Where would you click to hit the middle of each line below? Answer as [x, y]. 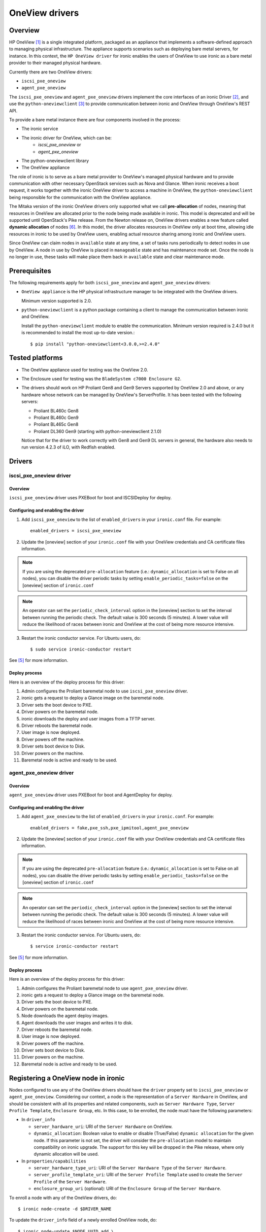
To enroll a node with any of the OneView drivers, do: [63, 1198]
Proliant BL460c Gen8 [56, 411]
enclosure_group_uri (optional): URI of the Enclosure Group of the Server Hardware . [127, 1189]
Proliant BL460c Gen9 [56, 417]
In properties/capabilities [54, 1161]
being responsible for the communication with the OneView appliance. [80, 197]
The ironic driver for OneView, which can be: [66, 137]
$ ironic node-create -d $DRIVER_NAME [65, 1209]
